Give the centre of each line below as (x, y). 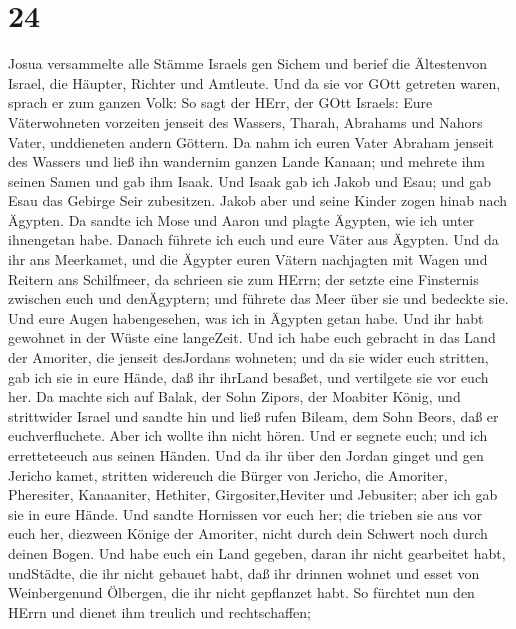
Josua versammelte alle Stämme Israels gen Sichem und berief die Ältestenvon (247, 63)
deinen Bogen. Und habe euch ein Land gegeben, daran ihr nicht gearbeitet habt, (257, 552)
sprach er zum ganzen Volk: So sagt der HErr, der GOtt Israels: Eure (220, 102)
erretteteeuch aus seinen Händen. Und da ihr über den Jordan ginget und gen (246, 455)
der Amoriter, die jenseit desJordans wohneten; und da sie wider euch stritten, (248, 357)
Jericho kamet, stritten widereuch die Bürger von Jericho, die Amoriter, (228, 474)
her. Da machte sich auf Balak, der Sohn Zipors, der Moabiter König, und (234, 396)
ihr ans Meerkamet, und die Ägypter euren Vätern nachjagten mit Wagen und (248, 259)
